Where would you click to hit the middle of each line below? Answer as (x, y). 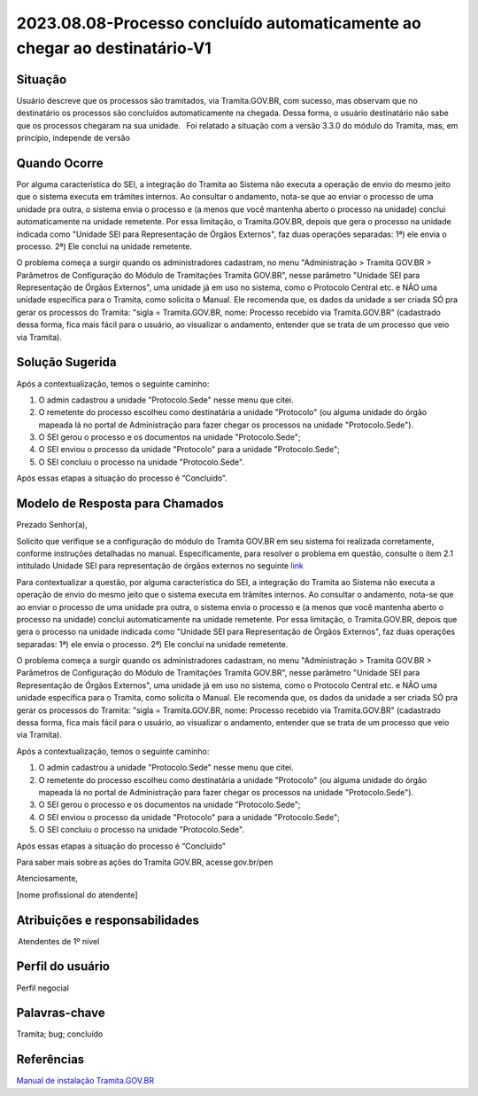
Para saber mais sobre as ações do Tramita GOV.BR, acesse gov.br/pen (145, 862)
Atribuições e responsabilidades (108, 920)
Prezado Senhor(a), (52, 525)
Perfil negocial (43, 988)
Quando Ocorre (60, 163)
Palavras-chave (61, 1013)
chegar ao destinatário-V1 (114, 48)
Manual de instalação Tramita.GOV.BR (85, 1081)
